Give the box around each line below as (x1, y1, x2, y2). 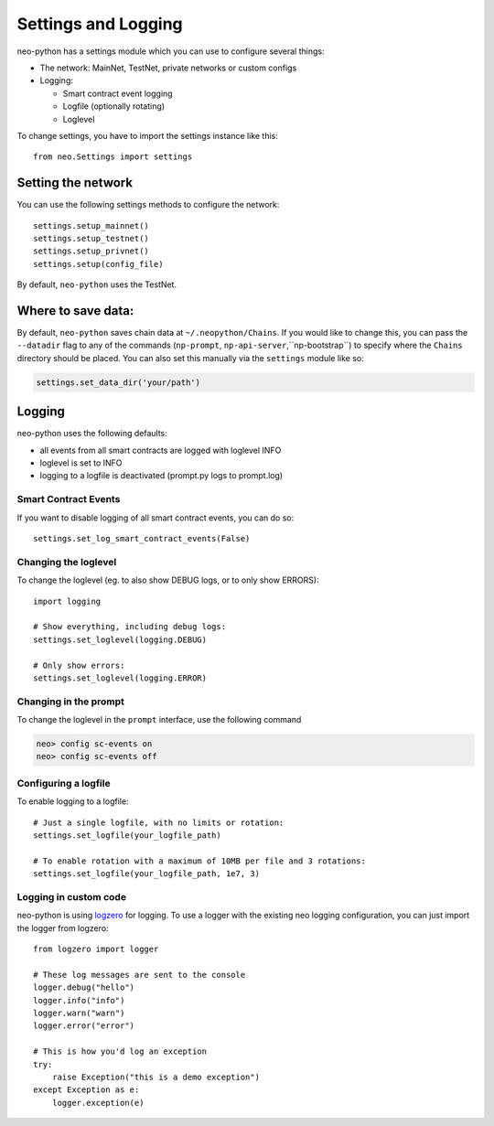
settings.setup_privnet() (33, 246, 150, 256)
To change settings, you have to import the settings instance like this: (16, 130, 279, 141)
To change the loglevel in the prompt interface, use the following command (16, 714, 302, 725)
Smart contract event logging (62, 88, 173, 99)
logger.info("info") (33, 995, 125, 1005)
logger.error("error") (33, 1021, 135, 1031)
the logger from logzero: (16, 922, 109, 933)
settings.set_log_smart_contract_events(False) (33, 533, 251, 544)
